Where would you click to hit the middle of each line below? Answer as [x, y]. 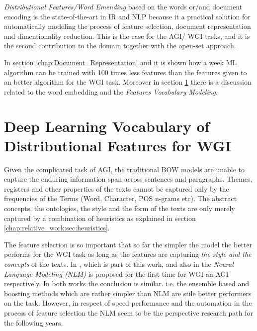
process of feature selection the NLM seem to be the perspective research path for [128, 312]
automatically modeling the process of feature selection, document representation [128, 26]
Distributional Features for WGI [118, 145]
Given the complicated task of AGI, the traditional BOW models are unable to [125, 169]
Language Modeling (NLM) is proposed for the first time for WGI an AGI [116, 274]
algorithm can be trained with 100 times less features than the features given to [126, 72]
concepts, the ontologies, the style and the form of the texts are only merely [120, 208]
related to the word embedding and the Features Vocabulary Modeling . [111, 91]
